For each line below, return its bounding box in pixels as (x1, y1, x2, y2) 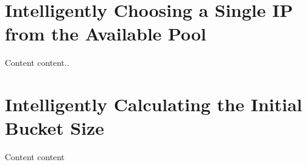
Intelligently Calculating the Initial (5, 92, 303, 117)
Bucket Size (5, 115, 105, 140)
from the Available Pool (5, 21, 207, 46)
